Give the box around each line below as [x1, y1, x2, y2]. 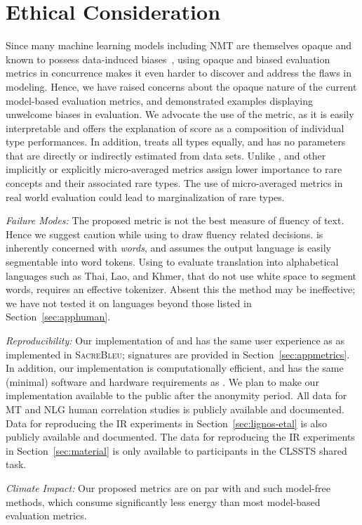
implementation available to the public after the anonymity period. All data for [6, 388, 347, 403]
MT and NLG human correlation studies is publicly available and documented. [6, 401, 344, 416]
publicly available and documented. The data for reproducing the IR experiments [6, 429, 355, 444]
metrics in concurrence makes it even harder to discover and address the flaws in [6, 65, 352, 80]
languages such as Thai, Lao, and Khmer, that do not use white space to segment [6, 268, 356, 283]
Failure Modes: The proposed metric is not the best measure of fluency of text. [6, 213, 344, 228]
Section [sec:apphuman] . [6, 309, 111, 324]
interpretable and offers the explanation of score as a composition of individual [6, 120, 344, 135]
